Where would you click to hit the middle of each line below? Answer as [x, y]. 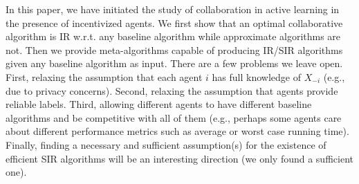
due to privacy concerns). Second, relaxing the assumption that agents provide [172, 90]
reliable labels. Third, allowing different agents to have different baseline [159, 104]
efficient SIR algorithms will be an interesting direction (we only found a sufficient [179, 158]
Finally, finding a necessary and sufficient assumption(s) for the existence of [166, 144]
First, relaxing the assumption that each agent [104, 76]
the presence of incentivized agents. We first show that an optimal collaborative [174, 22]
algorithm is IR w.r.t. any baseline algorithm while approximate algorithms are [173, 36]
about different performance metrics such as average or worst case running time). [177, 131]
